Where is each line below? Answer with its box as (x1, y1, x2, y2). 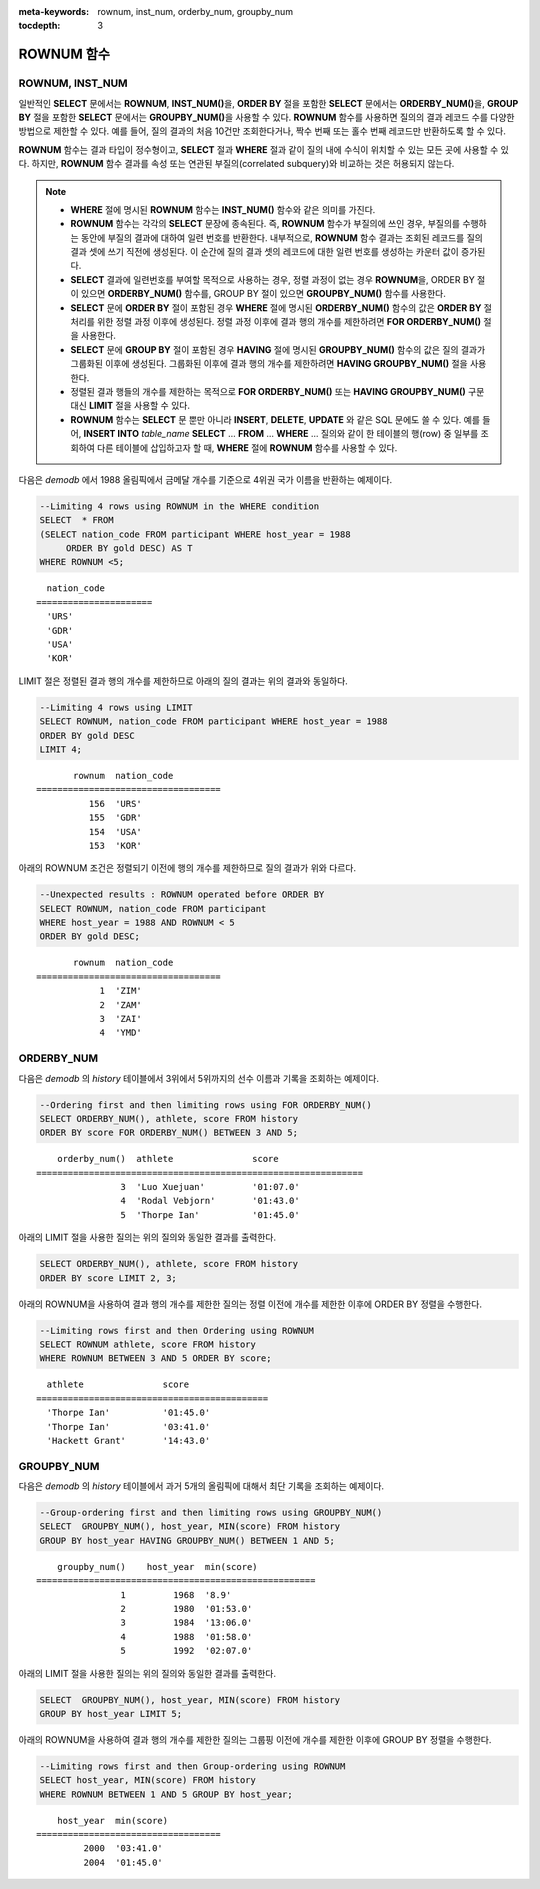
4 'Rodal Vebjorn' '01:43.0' (120, 1195, 300, 1207)
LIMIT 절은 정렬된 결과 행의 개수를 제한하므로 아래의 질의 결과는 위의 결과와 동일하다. (18, 675, 349, 687)
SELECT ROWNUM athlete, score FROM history (39, 1338, 257, 1350)
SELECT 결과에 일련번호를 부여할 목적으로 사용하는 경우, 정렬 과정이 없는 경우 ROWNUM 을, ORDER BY (70, 273, 475, 285)
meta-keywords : (18, 6, 90, 17)
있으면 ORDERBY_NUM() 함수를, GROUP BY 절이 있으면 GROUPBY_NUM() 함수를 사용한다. (80, 288, 447, 300)
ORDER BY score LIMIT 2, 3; (39, 1272, 177, 1284)
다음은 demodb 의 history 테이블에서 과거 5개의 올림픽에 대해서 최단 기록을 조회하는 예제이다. (18, 1480, 385, 1492)
